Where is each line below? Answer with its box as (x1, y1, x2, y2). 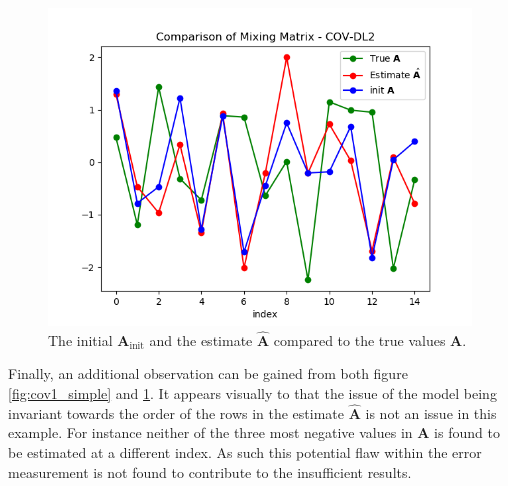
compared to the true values (273, 329, 446, 350)
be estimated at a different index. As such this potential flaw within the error (8, 442, 482, 462)
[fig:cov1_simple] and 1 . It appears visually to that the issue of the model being (8, 383, 497, 403)
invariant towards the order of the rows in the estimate (8, 402, 345, 423)
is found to (434, 422, 500, 443)
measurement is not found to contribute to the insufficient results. (8, 461, 412, 482)
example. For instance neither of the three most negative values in (8, 422, 413, 443)
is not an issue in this (365, 402, 497, 423)
